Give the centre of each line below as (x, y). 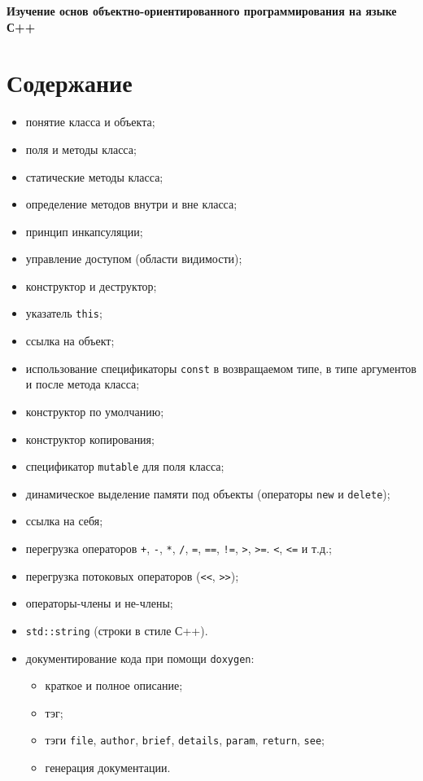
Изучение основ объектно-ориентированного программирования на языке (202, 11)
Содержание (70, 83)
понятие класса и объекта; (90, 122)
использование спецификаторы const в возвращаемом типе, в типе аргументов (221, 368)
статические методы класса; (94, 176)
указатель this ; (64, 313)
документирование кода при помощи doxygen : (140, 658)
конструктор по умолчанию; (95, 411)
